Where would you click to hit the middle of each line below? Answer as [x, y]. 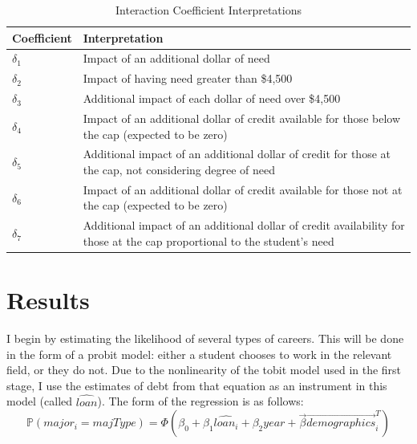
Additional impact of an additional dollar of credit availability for [244, 225]
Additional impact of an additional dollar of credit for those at [237, 154]
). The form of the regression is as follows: [200, 401]
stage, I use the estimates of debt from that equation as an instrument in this [197, 385]
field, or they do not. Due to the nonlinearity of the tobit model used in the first [204, 370]
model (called [40, 401]
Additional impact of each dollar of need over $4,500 [212, 98]
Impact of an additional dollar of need [176, 58]
